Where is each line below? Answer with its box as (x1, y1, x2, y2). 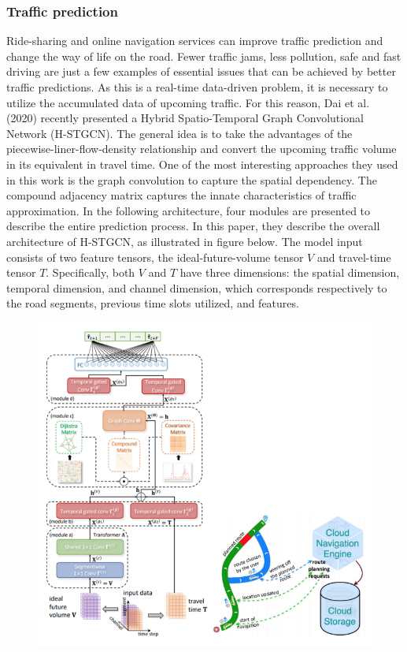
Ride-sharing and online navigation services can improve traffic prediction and (6, 32, 383, 49)
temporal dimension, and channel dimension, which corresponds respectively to (6, 279, 387, 296)
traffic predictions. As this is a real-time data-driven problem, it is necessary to (6, 79, 388, 95)
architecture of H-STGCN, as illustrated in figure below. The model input (6, 233, 363, 249)
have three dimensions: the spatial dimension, (179, 264, 400, 281)
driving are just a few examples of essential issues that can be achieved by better (6, 63, 396, 80)
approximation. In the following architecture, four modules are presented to (6, 202, 371, 218)
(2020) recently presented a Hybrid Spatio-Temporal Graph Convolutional (6, 110, 364, 126)
